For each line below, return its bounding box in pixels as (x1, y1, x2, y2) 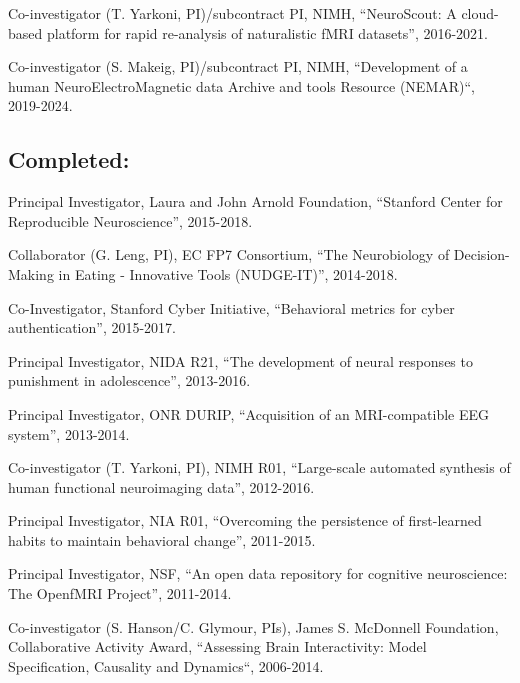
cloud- (461, 3, 499, 23)
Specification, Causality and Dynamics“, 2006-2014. (8, 655, 324, 676)
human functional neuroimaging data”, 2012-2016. (8, 476, 315, 497)
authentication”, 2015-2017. (8, 317, 177, 338)
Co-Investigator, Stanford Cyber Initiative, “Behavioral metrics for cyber (8, 297, 455, 318)
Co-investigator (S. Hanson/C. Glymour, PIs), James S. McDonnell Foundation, (8, 616, 499, 637)
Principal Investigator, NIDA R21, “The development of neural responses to (8, 350, 473, 371)
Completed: (8, 144, 130, 175)
